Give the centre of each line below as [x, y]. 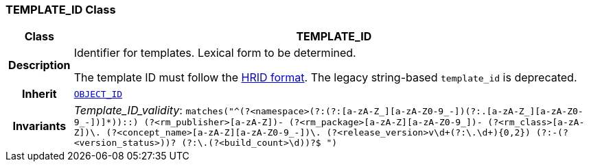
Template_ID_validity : [128, 111]
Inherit [39, 94]
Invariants [39, 126]
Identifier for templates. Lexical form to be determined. [215, 53]
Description [39, 65]
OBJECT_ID [98, 94]
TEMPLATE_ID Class [61, 10]
